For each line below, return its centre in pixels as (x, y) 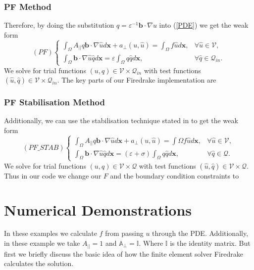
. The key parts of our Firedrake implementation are (137, 80)
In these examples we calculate (51, 233)
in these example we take (42, 243)
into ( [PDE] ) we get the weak (204, 25)
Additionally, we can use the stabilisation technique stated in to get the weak (121, 120)
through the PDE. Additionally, (200, 233)
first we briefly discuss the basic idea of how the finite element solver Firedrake (124, 253)
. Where (151, 243)
